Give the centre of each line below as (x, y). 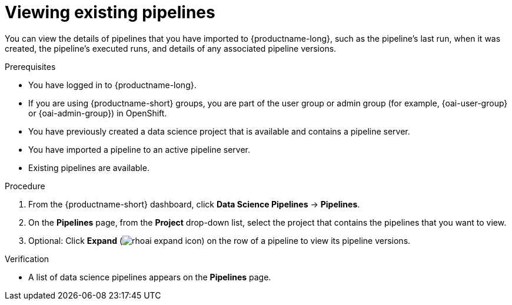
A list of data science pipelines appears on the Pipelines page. (150, 277)
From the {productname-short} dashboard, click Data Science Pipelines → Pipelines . (194, 204)
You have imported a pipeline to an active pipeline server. (139, 149)
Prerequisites (30, 66)
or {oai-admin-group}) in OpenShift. (98, 113)
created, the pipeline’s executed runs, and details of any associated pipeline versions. (171, 48)
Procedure (25, 186)
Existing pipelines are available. (89, 167)
